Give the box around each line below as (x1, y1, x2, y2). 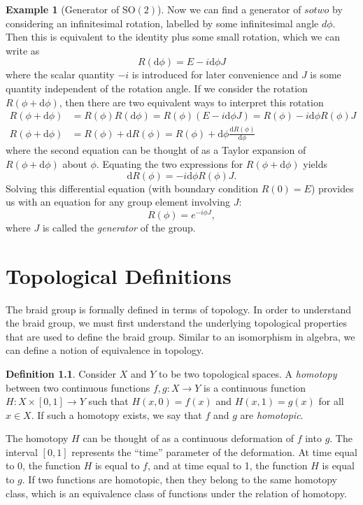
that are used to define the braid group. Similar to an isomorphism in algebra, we (6, 329, 355, 343)
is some (310, 67, 341, 82)
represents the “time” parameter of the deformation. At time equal (71, 444, 357, 459)
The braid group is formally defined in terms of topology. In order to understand (6, 301, 352, 316)
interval (6, 444, 38, 459)
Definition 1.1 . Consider (6, 366, 117, 380)
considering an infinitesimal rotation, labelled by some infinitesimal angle (6, 15, 319, 30)
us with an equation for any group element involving (6, 194, 231, 209)
